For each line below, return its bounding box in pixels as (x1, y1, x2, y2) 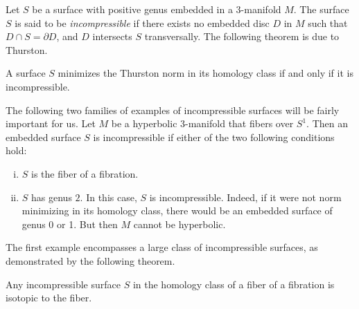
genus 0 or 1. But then (21, 216, 118, 231)
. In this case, (80, 189, 137, 204)
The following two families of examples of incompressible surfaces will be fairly (6, 102, 340, 117)
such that (308, 15, 348, 30)
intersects (92, 29, 132, 44)
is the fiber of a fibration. (31, 166, 139, 180)
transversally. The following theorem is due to (144, 29, 340, 44)
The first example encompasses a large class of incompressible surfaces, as (6, 240, 318, 254)
